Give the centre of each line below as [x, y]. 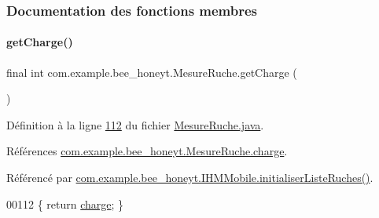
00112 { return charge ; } [65, 203]
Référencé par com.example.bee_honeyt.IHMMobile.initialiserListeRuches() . [190, 178]
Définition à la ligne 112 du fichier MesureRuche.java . [135, 124]
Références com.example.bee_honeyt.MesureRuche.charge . [147, 151]
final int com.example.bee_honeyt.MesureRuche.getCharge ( [152, 72]
